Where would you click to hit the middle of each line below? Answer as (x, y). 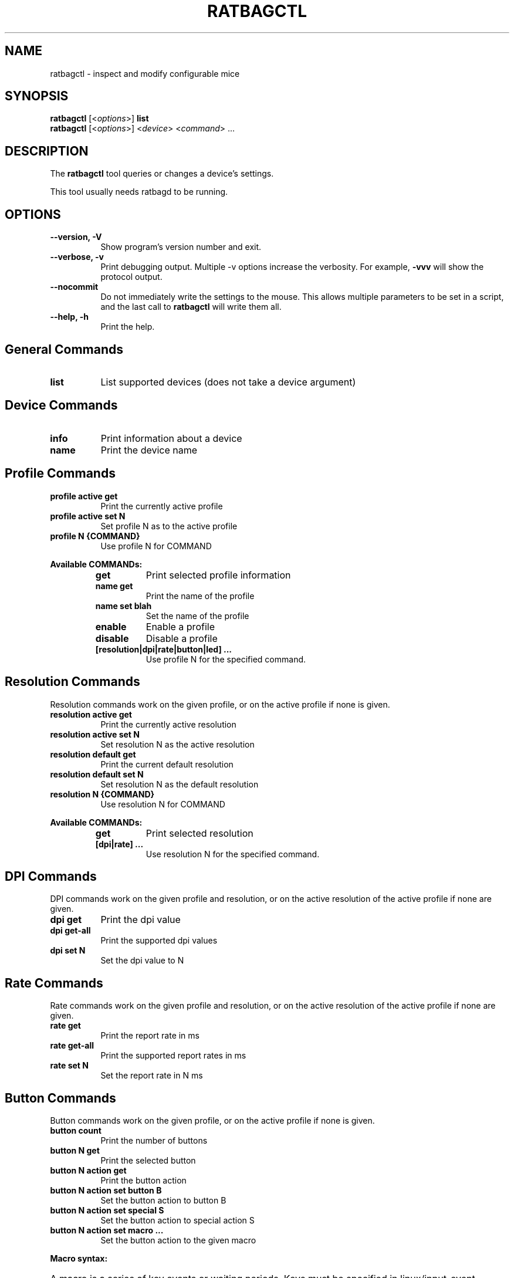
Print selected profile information (218, 575)
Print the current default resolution (167, 764)
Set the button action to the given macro (178, 1240)
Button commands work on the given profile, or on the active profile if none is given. (212, 1121)
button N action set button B (106, 1191)
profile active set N (88, 516)
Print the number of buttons (154, 1141)
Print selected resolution (199, 833)
